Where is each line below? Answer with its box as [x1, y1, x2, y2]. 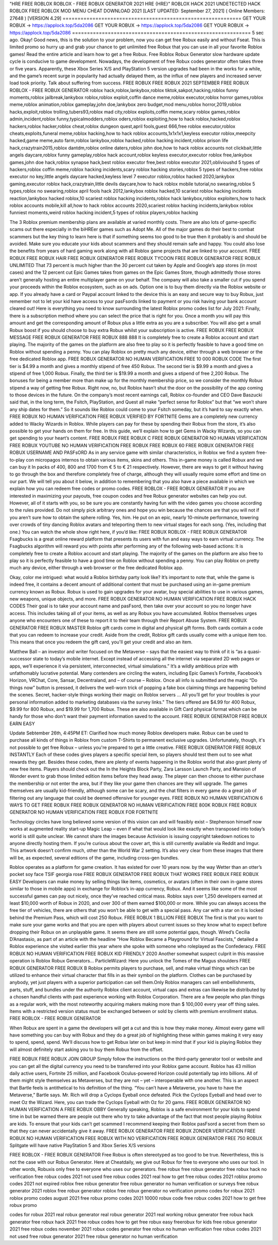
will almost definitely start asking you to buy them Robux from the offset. [9, 1046, 164, 1053]
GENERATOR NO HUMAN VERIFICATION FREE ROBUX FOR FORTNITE [9, 809, 159, 815]
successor [9, 656, 32, 662]
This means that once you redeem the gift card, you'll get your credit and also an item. [9, 639, 193, 645]
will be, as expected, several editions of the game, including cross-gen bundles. [9, 854, 180, 861]
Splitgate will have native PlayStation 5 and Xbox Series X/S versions [9, 1142, 155, 1148]
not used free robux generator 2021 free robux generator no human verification [9, 1233, 178, 1239]
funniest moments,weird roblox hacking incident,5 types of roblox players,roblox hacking [9, 209, 198, 216]
